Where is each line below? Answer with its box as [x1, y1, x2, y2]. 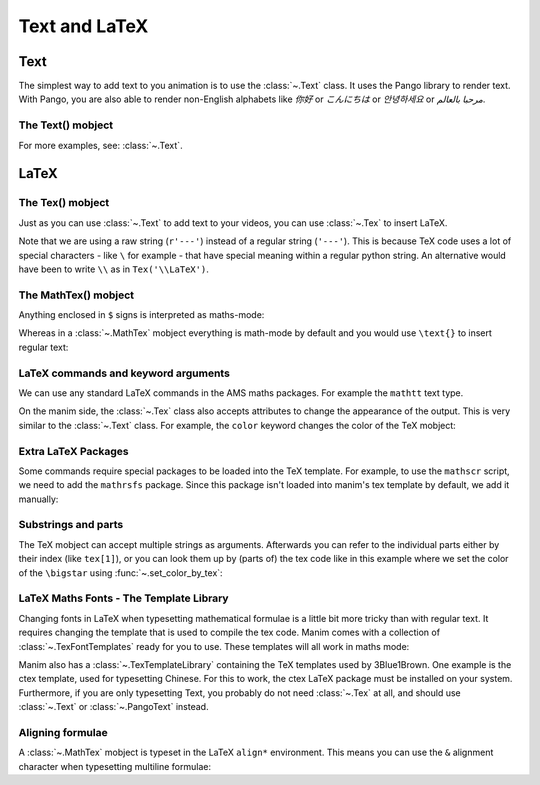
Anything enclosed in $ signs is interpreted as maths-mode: [18, 309, 265, 321]
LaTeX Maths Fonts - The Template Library [18, 591, 229, 605]
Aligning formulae [18, 725, 109, 739]
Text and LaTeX [18, 15, 149, 37]
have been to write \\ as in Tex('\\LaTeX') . [18, 263, 209, 275]
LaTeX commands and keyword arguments [18, 366, 230, 380]
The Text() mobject [18, 118, 114, 132]
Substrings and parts [18, 518, 124, 532]
